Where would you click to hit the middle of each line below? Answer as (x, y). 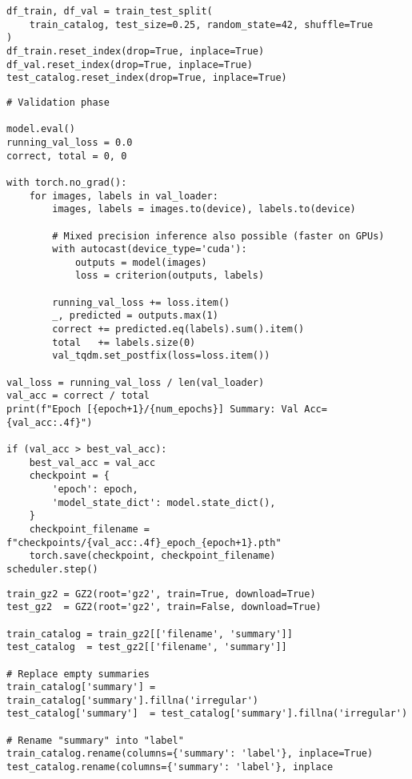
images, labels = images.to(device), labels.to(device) (204, 209)
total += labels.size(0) (124, 342)
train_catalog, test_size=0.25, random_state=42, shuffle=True (201, 24)
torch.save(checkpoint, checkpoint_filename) (152, 556)
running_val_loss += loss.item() (141, 302)
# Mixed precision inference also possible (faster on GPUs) (218, 236)
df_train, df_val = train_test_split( (110, 11)
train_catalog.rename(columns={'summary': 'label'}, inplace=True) (190, 754)
